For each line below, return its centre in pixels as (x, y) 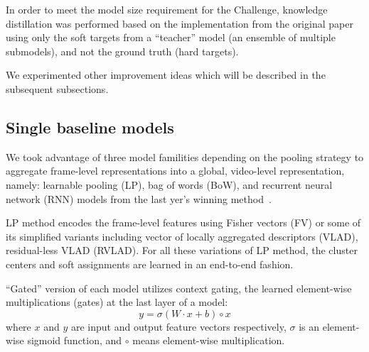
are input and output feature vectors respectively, (178, 326)
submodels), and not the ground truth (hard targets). (122, 51)
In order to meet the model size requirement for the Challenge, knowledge (167, 9)
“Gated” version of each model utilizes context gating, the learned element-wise (179, 288)
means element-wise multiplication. (209, 340)
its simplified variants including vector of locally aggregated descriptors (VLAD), (182, 236)
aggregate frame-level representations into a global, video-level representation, (175, 171)
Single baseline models (90, 127)
